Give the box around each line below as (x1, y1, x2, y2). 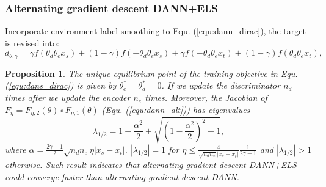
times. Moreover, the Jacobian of (145, 91, 267, 104)
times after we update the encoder (5, 91, 131, 104)
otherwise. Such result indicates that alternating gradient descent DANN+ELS (5, 158, 297, 171)
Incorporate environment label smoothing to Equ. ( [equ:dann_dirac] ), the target (5, 24, 306, 37)
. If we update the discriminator (161, 79, 281, 92)
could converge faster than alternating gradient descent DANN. (5, 170, 239, 183)
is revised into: (5, 36, 59, 49)
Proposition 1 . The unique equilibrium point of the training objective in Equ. (5, 67, 298, 79)
